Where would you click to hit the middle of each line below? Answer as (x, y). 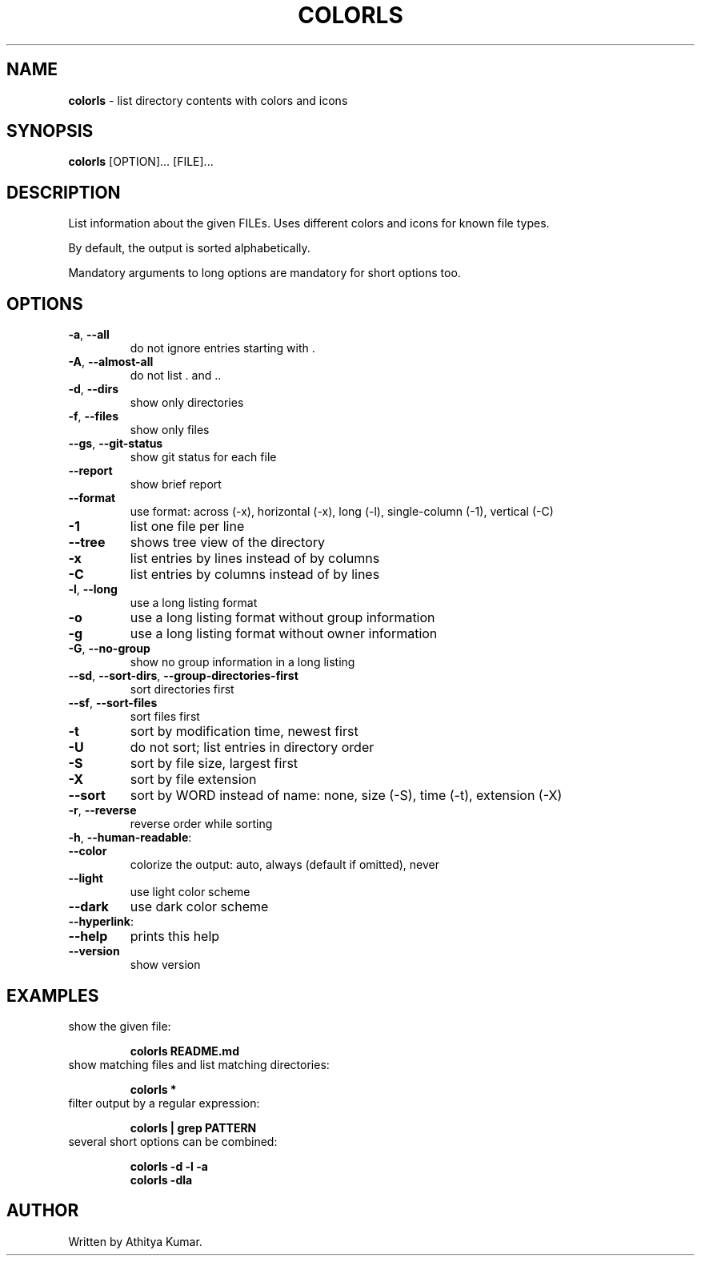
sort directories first (182, 689)
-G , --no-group (109, 649)
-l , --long (93, 589)
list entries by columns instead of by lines (255, 575)
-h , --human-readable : (130, 838)
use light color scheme (190, 892)
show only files (170, 430)
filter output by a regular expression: (164, 1103)
